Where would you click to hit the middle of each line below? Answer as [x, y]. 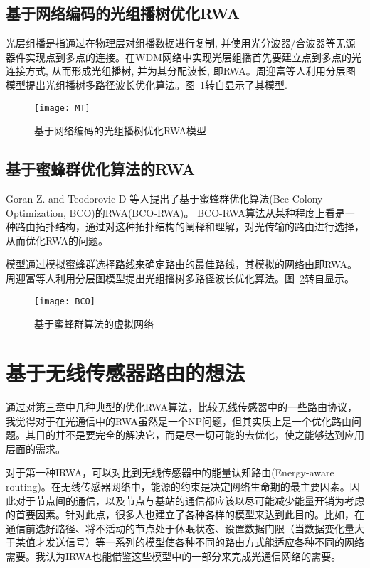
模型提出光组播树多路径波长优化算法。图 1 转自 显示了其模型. [147, 84]
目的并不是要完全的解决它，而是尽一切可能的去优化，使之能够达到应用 [200, 435]
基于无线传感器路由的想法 [126, 373]
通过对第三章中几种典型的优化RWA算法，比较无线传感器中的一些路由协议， [182, 406]
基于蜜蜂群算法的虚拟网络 [94, 324]
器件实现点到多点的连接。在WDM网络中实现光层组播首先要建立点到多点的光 [184, 57]
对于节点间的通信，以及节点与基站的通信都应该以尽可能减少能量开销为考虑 [190, 500]
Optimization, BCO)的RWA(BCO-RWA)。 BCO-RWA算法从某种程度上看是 [175, 212]
